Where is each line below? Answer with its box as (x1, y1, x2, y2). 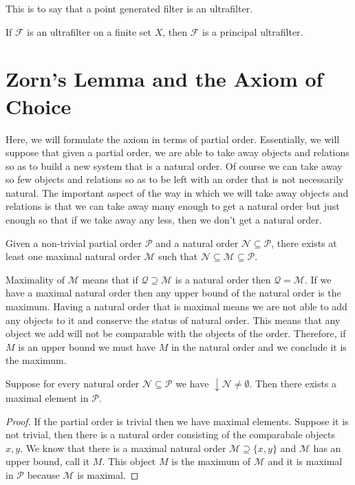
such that (158, 249, 198, 263)
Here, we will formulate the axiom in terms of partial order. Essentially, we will (6, 131, 340, 146)
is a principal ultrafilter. (202, 24, 303, 39)
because (27, 467, 60, 482)
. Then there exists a (249, 376, 337, 390)
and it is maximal (268, 454, 343, 468)
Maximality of (6, 272, 65, 286)
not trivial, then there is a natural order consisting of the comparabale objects (6, 427, 335, 442)
